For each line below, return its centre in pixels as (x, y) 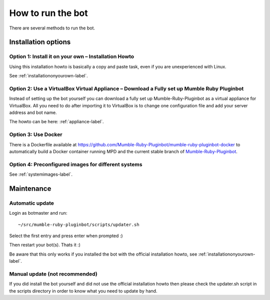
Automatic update (32, 203)
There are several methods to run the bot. (52, 28)
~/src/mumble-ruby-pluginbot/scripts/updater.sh (79, 224)
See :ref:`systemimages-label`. (41, 174)
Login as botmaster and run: (38, 213)
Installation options (40, 42)
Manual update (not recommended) (53, 274)
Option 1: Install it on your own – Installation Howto (72, 56)
